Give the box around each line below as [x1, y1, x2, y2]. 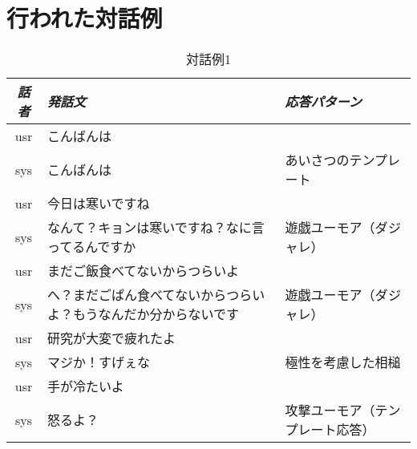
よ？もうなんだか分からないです [47, 305, 239, 324]
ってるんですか [47, 237, 136, 257]
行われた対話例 [6, 2, 163, 34]
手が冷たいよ [47, 377, 124, 396]
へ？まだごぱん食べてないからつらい [47, 285, 265, 305]
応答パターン [285, 92, 362, 111]
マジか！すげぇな [47, 353, 150, 372]
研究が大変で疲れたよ [47, 329, 176, 348]
